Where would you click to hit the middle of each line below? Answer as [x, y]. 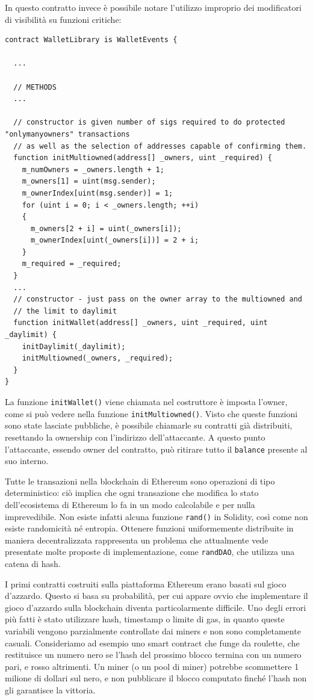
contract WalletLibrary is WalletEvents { [91, 40]
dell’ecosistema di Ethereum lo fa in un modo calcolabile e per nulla [130, 504]
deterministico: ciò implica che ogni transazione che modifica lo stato [132, 493]
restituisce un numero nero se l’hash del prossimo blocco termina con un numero [153, 655]
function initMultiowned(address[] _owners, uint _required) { [143, 158]
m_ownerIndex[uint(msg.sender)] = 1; [98, 193]
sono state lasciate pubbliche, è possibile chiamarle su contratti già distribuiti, [149, 425]
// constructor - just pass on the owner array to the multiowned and [158, 299]
